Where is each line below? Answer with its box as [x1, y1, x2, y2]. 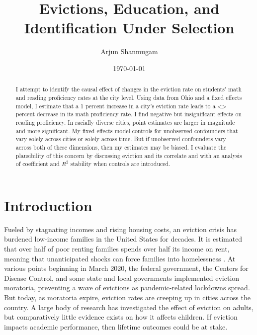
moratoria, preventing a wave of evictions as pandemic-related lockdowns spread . [4, 282, 250, 293]
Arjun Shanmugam [100, 46, 158, 57]
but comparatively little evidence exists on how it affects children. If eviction [4, 312, 238, 322]
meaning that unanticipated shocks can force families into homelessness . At [4, 253, 236, 263]
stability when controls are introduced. [70, 160, 171, 168]
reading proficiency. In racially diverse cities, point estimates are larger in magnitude [15, 118, 235, 126]
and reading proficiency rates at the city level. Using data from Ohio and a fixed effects [15, 93, 242, 101]
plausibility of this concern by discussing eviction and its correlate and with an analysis [15, 151, 242, 160]
